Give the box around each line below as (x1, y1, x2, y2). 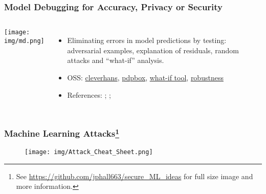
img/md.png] (4, 37, 45, 45)
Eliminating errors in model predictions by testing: (67, 35, 227, 46)
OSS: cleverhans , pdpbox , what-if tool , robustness (67, 72, 224, 82)
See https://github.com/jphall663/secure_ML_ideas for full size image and (16, 170, 253, 181)
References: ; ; (67, 89, 112, 100)
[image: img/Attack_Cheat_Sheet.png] (25, 148, 153, 156)
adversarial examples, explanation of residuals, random (67, 45, 239, 55)
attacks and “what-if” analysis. (67, 55, 164, 66)
